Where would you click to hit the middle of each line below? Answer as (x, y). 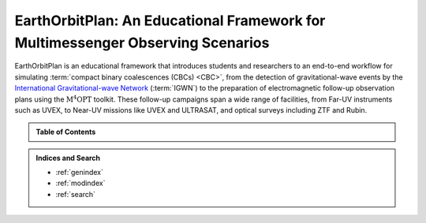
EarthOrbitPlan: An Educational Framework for (170, 20)
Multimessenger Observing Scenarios (142, 43)
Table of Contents (66, 132)
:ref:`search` (76, 194)
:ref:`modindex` (80, 183)
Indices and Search (68, 158)
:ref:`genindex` (80, 173)
